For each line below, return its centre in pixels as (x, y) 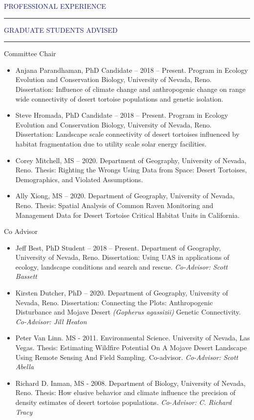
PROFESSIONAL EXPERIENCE (55, 6)
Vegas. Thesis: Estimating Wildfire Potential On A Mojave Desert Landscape (131, 347)
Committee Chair (30, 53)
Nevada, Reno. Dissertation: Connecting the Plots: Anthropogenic (114, 302)
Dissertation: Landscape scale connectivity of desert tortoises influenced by (127, 134)
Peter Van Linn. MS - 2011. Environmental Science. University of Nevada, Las (133, 338)
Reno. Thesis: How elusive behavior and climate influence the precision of (125, 392)
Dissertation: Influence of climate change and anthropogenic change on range (130, 89)
